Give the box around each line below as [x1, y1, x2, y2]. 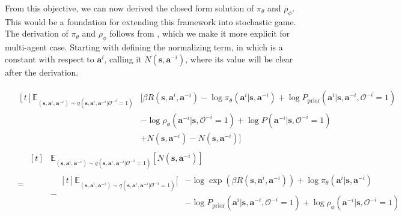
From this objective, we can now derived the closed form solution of [5, 2, 254, 14]
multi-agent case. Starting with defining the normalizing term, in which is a [5, 41, 283, 53]
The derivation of [5, 27, 69, 40]
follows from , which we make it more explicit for [109, 27, 290, 40]
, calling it [104, 52, 142, 65]
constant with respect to [5, 52, 94, 65]
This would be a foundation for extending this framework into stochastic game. [5, 15, 296, 28]
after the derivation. [5, 65, 79, 78]
